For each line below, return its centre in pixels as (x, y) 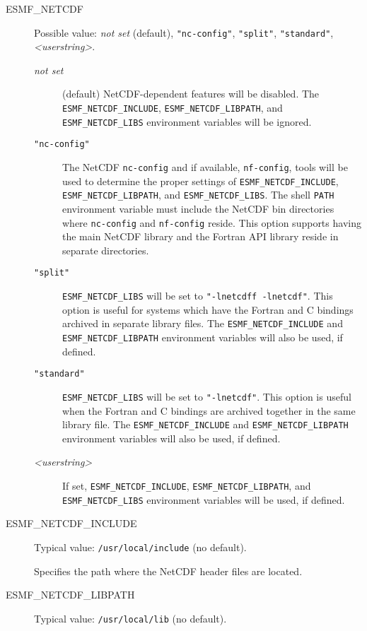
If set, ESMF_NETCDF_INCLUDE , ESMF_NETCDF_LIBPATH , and (187, 485)
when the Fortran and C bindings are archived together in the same (209, 410)
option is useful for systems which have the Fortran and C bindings (208, 309)
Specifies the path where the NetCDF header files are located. (168, 571)
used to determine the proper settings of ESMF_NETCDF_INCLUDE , (200, 181)
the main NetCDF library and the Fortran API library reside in (200, 236)
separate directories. (106, 250)
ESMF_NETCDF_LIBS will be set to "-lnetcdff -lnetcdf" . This (198, 296)
